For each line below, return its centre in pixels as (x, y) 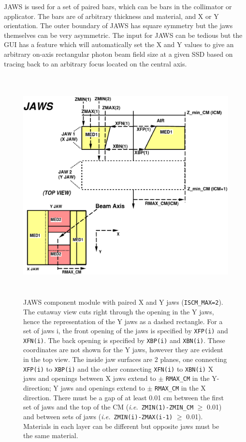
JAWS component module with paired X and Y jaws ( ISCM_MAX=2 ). (123, 302)
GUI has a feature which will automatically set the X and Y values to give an (119, 44)
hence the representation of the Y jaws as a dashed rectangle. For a (123, 321)
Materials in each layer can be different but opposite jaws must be (121, 426)
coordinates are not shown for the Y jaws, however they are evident (123, 350)
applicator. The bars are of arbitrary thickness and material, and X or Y (111, 16)
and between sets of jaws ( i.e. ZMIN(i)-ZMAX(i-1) (98, 416)
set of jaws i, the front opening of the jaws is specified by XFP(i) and (126, 331)
